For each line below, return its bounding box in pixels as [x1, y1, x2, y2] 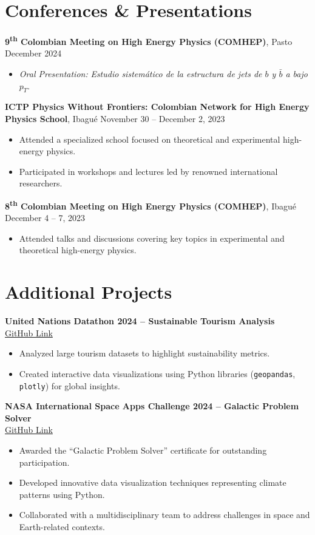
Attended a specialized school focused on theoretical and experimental [19, 132, 280, 145]
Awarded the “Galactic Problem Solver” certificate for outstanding [19, 443, 267, 456]
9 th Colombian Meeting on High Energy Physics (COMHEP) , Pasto [5, 33, 293, 47]
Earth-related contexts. [19, 520, 105, 533]
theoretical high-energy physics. [19, 244, 137, 256]
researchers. [19, 177, 63, 189]
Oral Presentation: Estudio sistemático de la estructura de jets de [19, 67, 262, 80]
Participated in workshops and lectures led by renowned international [19, 165, 278, 177]
